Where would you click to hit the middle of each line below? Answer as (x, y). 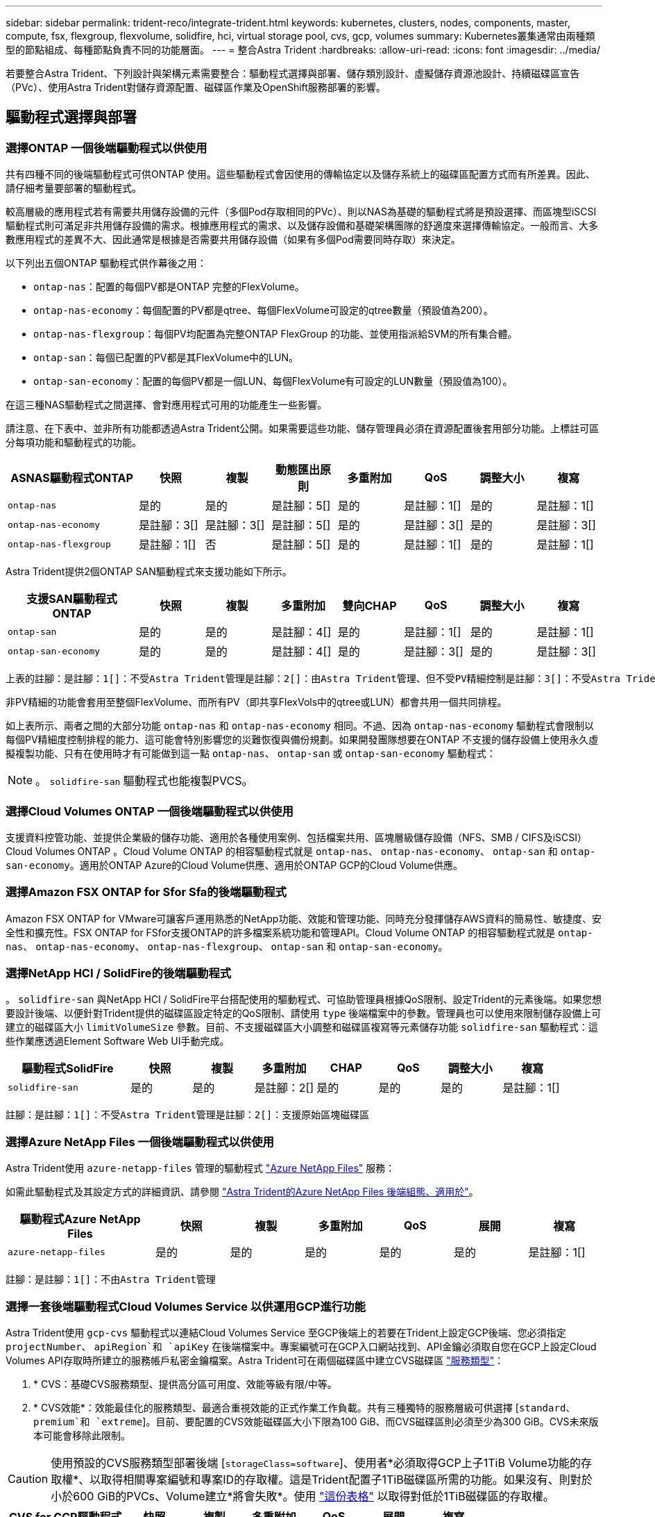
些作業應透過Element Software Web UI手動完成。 (118, 1041)
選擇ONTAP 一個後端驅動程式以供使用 (107, 148)
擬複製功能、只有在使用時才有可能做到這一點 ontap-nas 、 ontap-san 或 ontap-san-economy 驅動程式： (251, 754)
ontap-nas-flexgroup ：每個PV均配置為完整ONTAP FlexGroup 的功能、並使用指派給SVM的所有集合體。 (275, 334)
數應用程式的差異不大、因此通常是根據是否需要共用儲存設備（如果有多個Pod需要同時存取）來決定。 (233, 240)
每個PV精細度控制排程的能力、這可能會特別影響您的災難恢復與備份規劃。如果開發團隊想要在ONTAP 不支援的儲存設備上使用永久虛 (302, 740)
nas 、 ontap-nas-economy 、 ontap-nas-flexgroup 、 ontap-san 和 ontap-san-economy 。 (227, 946)
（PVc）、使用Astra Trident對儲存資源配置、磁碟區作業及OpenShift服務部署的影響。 (196, 87)
